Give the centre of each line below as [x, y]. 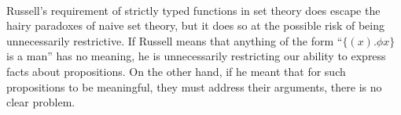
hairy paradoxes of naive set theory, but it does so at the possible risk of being [195, 25]
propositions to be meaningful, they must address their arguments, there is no [194, 86]
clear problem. [41, 102]
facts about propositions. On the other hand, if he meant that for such [176, 71]
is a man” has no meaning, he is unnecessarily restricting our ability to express [196, 56]
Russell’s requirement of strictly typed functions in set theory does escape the [193, 10]
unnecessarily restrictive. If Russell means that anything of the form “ [175, 40]
